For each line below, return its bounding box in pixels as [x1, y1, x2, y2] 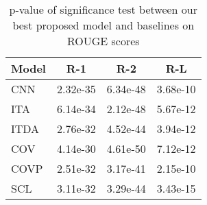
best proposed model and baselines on [12, 17, 195, 33]
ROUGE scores [66, 33, 140, 49]
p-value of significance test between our [9, 1, 198, 17]
